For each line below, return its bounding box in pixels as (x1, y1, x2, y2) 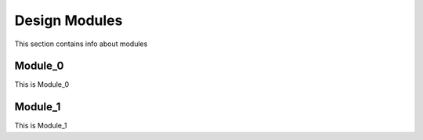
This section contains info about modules (14, 39, 148, 48)
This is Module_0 (14, 80, 70, 89)
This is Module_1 (14, 121, 67, 131)
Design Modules (14, 12, 123, 29)
